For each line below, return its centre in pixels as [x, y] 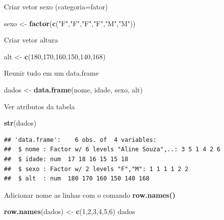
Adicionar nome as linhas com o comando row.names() [90, 195]
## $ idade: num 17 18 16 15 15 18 [66, 159]
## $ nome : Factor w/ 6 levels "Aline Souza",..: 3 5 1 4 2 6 [112, 150]
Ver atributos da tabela [39, 106]
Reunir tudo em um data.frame [52, 73]
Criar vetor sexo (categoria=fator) [56, 6]
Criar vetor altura [31, 40]
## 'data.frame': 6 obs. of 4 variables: [80, 140]
